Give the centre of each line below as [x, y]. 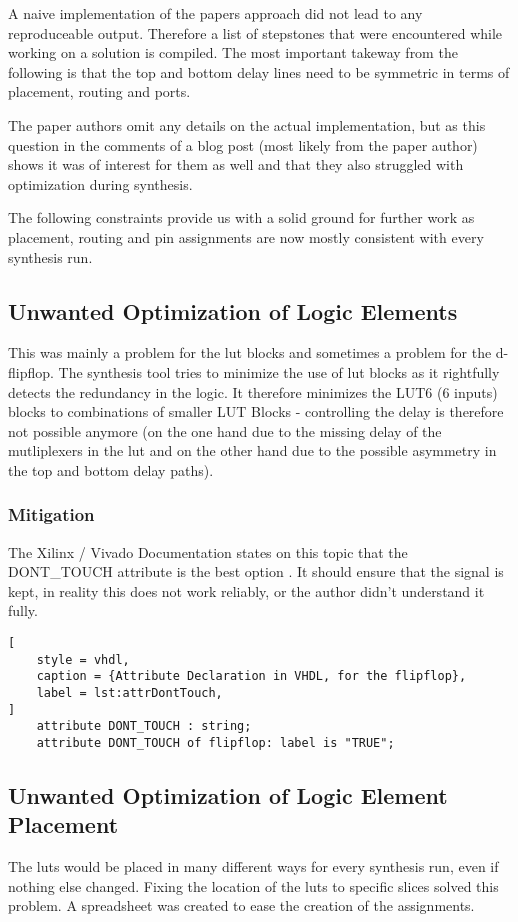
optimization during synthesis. [100, 183]
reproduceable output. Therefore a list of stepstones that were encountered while [255, 32]
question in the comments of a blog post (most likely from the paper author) [243, 144]
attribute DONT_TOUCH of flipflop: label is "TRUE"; [215, 743]
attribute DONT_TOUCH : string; [144, 726]
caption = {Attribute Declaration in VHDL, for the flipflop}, [251, 676]
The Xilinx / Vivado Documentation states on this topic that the [208, 551]
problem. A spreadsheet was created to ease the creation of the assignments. [241, 905]
